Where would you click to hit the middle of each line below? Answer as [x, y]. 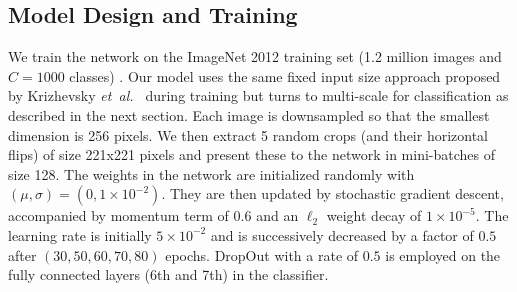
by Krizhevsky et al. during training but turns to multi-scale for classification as [258, 95]
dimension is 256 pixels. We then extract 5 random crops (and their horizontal [248, 134]
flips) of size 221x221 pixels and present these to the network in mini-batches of [252, 154]
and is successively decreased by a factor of [342, 234]
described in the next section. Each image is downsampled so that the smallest [249, 114]
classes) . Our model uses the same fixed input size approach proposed [285, 75]
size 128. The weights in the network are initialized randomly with [211, 173]
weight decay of [374, 215]
